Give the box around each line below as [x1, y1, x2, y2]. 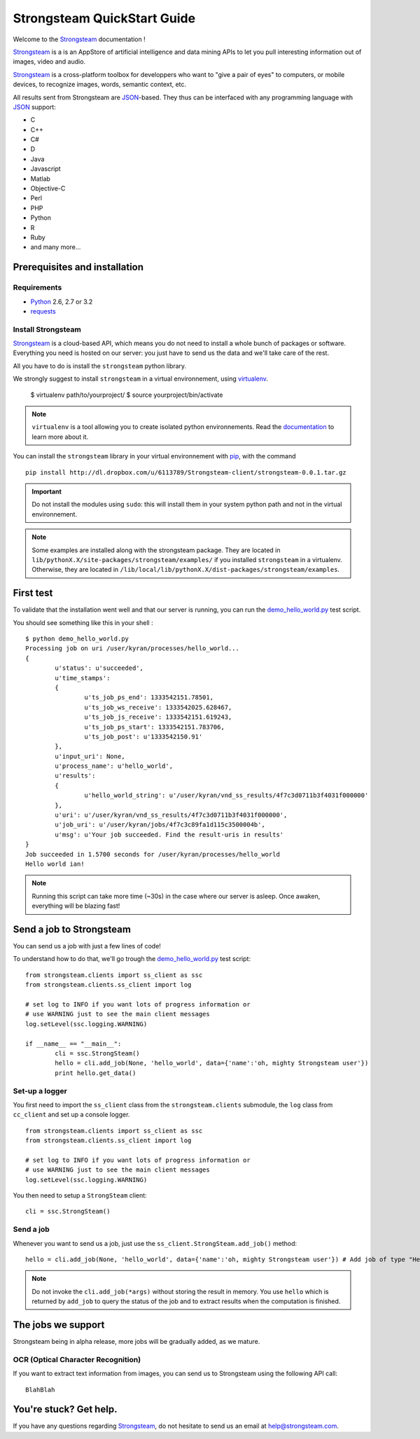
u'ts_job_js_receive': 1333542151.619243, [84, 713, 232, 721]
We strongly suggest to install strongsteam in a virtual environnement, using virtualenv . [13, 374, 269, 383]
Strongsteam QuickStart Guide [13, 10, 196, 26]
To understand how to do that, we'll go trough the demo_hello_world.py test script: [13, 955, 251, 963]
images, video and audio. [13, 57, 86, 66]
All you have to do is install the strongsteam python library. [13, 361, 187, 370]
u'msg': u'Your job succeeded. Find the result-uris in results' [55, 830, 284, 838]
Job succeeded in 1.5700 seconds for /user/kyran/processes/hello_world [25, 850, 280, 858]
